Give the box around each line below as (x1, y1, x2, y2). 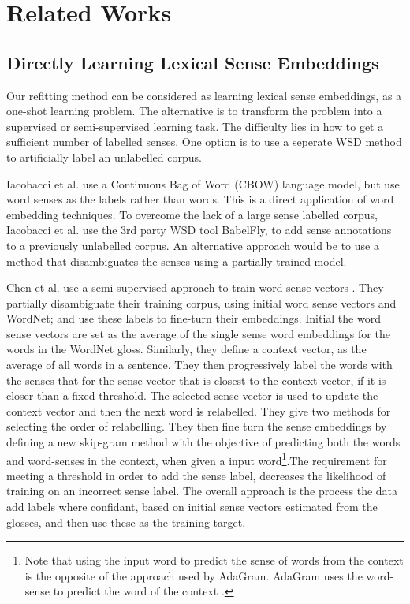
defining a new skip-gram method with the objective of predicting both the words (6, 434, 401, 450)
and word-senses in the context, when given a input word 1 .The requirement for (6, 449, 387, 468)
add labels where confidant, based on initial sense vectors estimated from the (6, 498, 378, 515)
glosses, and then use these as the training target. (6, 513, 246, 530)
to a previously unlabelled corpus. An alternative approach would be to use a (6, 237, 379, 253)
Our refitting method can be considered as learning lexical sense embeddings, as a (6, 87, 402, 103)
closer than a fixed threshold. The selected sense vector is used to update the (6, 387, 378, 404)
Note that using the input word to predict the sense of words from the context (24, 552, 404, 569)
